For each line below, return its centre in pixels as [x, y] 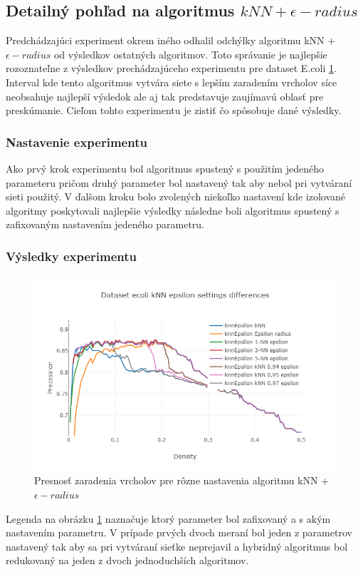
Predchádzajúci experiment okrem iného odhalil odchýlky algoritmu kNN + [171, 40]
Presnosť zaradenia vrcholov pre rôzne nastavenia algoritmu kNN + [182, 480]
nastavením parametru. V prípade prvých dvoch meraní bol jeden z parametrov [179, 532]
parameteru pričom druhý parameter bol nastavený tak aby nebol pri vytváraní [179, 182]
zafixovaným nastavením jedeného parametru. [105, 224]
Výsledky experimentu [72, 256]
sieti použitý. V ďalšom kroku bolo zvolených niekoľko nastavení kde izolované [176, 196]
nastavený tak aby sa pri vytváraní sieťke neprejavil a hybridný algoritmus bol [177, 546]
